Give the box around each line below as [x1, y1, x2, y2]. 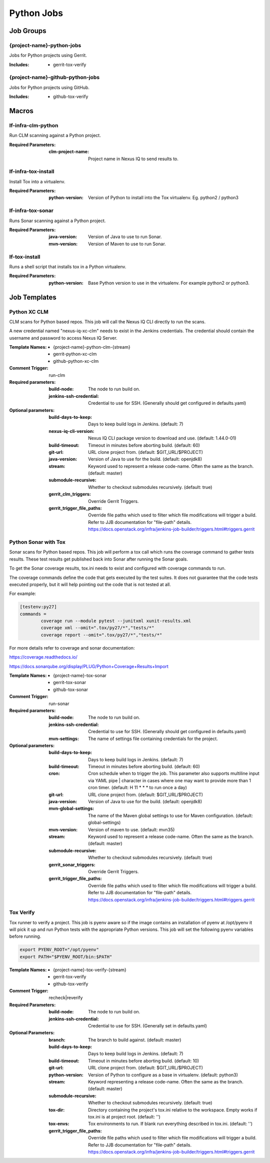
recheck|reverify [48, 995, 83, 1001]
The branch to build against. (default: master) [88, 1036, 181, 1043]
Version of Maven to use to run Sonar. [88, 241, 166, 247]
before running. [9, 933, 41, 939]
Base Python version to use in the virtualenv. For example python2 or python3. [88, 280, 250, 286]
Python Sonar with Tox [9, 538, 66, 545]
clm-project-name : [48, 149, 89, 155]
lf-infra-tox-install [9, 168, 54, 175]
